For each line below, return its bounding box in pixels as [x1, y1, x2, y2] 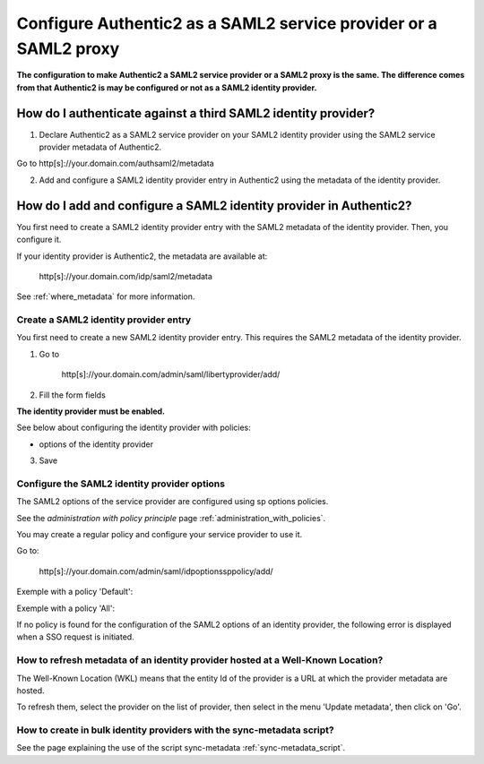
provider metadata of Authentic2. [39, 142, 162, 152]
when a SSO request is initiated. [16, 631, 134, 642]
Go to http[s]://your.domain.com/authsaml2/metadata [16, 158, 214, 169]
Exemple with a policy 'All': [16, 603, 116, 614]
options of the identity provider [39, 439, 154, 450]
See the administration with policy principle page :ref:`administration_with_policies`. [16, 512, 326, 523]
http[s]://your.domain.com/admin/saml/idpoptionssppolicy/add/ [39, 565, 273, 577]
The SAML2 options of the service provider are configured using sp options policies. [16, 496, 329, 507]
